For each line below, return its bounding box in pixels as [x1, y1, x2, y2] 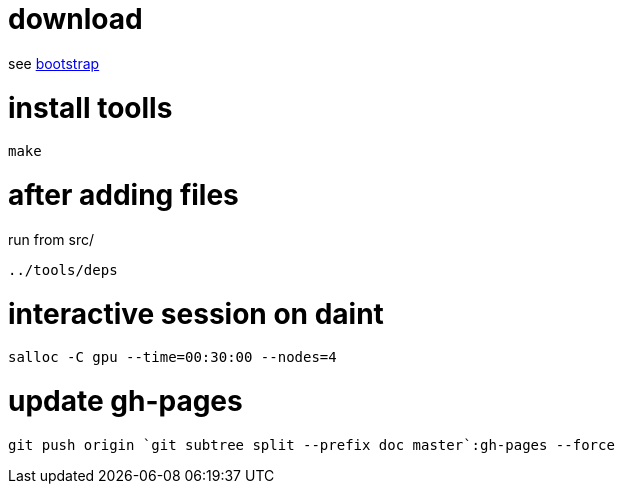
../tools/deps [8, 261, 118, 278]
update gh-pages [8, 384, 243, 418]
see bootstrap [8, 54, 100, 72]
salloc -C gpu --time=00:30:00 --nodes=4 [8, 349, 337, 366]
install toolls [8, 90, 173, 125]
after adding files [8, 178, 239, 212]
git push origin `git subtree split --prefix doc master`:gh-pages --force [8, 436, 615, 453]
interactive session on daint [8, 296, 384, 331]
